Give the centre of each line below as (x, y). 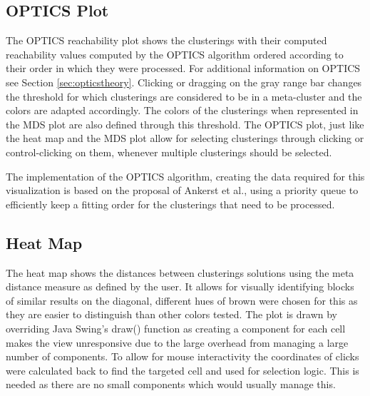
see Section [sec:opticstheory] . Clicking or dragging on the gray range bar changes (184, 82)
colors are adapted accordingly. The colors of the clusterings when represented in (182, 110)
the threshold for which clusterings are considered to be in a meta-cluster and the (184, 96)
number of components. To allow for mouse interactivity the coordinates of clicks (183, 356)
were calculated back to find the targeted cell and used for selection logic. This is (183, 370)
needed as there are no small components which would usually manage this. (171, 384)
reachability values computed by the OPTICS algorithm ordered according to (175, 54)
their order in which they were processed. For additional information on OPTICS (183, 68)
